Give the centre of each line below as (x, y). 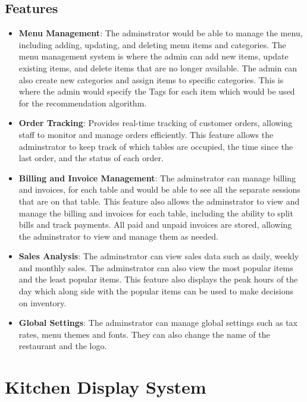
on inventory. (43, 302)
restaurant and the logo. (63, 346)
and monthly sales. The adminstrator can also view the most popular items (156, 267)
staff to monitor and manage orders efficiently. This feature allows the (146, 134)
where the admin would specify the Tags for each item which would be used (157, 91)
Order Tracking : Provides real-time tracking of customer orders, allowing (156, 123)
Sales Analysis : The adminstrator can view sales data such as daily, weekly (159, 256)
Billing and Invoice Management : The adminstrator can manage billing (157, 178)
